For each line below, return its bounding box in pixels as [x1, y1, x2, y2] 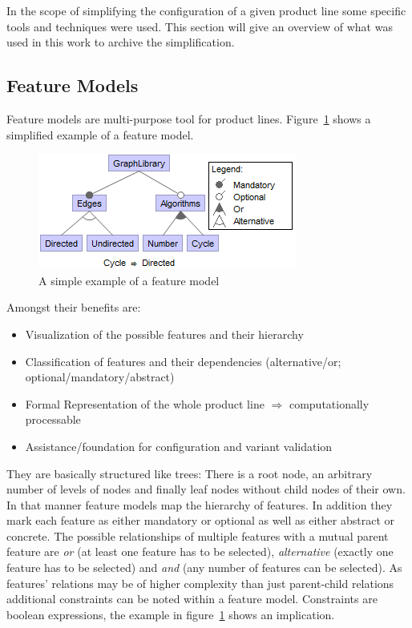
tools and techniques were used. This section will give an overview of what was [6, 18, 393, 34]
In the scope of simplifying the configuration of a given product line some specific [6, 2, 406, 18]
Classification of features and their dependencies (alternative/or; [25, 352, 341, 369]
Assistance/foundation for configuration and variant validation [25, 437, 333, 454]
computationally [289, 395, 370, 412]
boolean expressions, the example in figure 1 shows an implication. [6, 606, 335, 622]
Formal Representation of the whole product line [25, 395, 265, 412]
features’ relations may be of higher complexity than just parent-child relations [6, 574, 394, 591]
